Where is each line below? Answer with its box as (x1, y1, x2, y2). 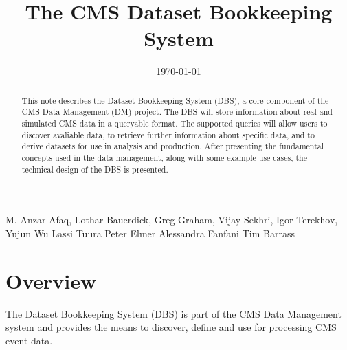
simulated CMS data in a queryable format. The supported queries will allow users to (21, 118, 328, 129)
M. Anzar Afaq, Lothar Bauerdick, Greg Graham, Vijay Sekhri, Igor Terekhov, (5, 212, 338, 227)
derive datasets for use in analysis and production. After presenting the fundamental (21, 140, 324, 152)
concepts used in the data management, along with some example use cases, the (21, 151, 307, 163)
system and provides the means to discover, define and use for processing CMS (5, 320, 337, 334)
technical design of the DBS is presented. (21, 163, 168, 175)
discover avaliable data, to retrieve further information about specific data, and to (21, 129, 315, 140)
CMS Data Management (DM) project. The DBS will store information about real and (21, 106, 333, 118)
